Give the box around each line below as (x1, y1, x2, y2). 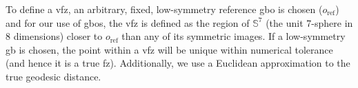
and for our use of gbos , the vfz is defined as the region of (6, 15, 250, 30)
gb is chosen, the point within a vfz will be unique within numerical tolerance (6, 42, 333, 56)
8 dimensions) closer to (6, 29, 103, 43)
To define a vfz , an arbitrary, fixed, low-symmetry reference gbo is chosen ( (6, 2, 323, 16)
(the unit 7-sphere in (266, 15, 353, 30)
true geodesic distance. (6, 69, 101, 83)
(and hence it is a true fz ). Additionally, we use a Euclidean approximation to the (6, 56, 350, 70)
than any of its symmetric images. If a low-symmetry (121, 29, 346, 43)
